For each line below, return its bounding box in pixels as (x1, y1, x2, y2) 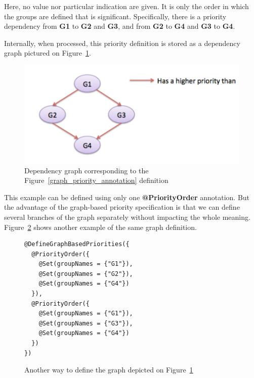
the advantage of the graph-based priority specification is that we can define (4, 202, 240, 212)
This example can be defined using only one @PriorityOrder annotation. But (4, 192, 250, 202)
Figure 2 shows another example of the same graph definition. (4, 221, 197, 232)
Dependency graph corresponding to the (24, 165, 149, 175)
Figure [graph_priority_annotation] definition (24, 175, 168, 185)
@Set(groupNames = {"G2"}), (38, 270, 133, 277)
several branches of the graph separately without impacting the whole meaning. (4, 211, 250, 222)
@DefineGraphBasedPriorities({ (24, 241, 130, 248)
